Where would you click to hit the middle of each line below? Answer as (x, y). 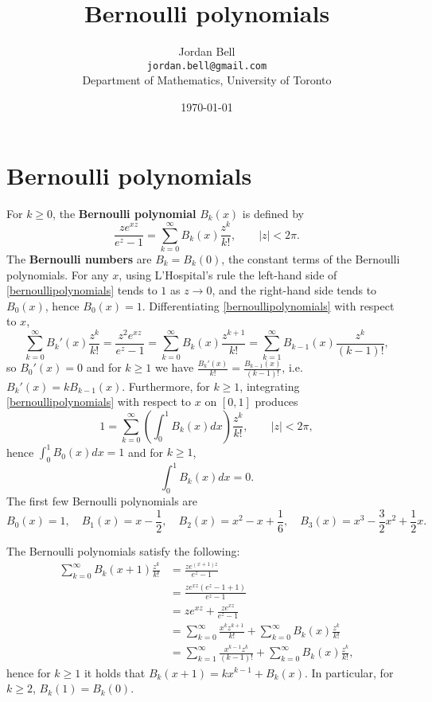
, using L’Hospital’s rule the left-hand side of (228, 274)
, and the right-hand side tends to (294, 290)
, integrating (270, 386)
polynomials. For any (58, 274)
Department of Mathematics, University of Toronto (207, 80)
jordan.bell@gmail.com (207, 66)
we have (174, 367)
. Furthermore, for (166, 386)
